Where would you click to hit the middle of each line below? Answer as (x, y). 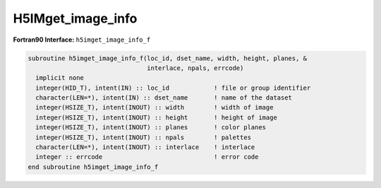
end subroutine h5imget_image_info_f (93, 167)
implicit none (60, 78)
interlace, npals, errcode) (195, 68)
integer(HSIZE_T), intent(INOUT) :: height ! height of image (157, 117)
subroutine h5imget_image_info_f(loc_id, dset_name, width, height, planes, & (167, 58)
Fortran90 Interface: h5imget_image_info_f (82, 40)
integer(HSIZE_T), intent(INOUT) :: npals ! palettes (144, 137)
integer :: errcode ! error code (147, 157)
